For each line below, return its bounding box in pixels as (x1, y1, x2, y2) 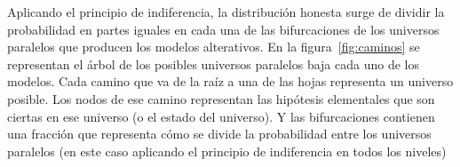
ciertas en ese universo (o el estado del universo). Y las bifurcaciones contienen (7, 107, 435, 125)
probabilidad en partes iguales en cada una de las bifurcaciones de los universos (7, 20, 440, 38)
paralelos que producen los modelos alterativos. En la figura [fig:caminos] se (7, 37, 420, 56)
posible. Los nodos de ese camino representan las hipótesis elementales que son (7, 89, 435, 107)
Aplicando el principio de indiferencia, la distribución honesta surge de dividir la (7, 3, 445, 20)
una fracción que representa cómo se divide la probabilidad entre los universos (7, 124, 432, 143)
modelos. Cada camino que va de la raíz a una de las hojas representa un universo (7, 72, 454, 91)
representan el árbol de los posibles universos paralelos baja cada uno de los (7, 54, 419, 73)
